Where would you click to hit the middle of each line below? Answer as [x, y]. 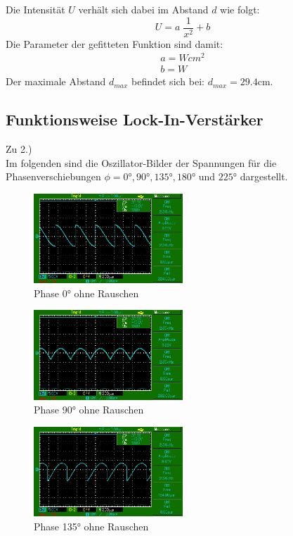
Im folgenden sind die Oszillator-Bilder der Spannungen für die [141, 162]
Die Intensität [35, 9]
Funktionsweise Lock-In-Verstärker [135, 119]
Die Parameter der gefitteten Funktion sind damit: [115, 43]
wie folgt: [240, 9]
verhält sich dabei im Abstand [143, 9]
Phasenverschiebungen [53, 176]
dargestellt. [264, 176]
